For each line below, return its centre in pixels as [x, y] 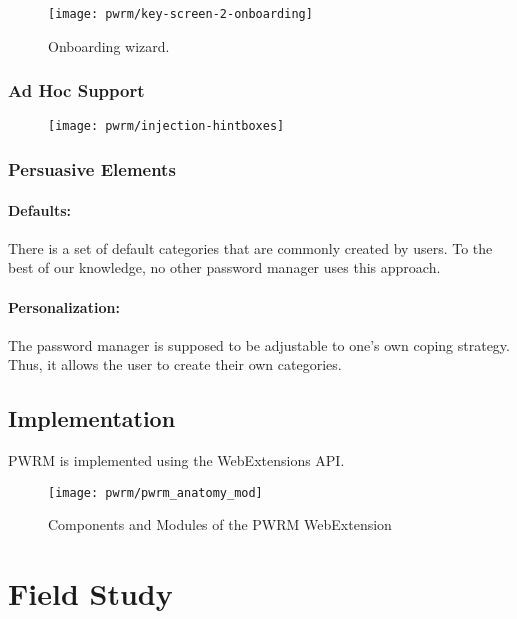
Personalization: [64, 306]
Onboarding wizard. [109, 45]
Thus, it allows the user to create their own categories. [175, 364]
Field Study [90, 593]
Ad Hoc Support [76, 90]
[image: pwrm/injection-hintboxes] [166, 126]
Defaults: [39, 209]
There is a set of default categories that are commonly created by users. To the [250, 247]
